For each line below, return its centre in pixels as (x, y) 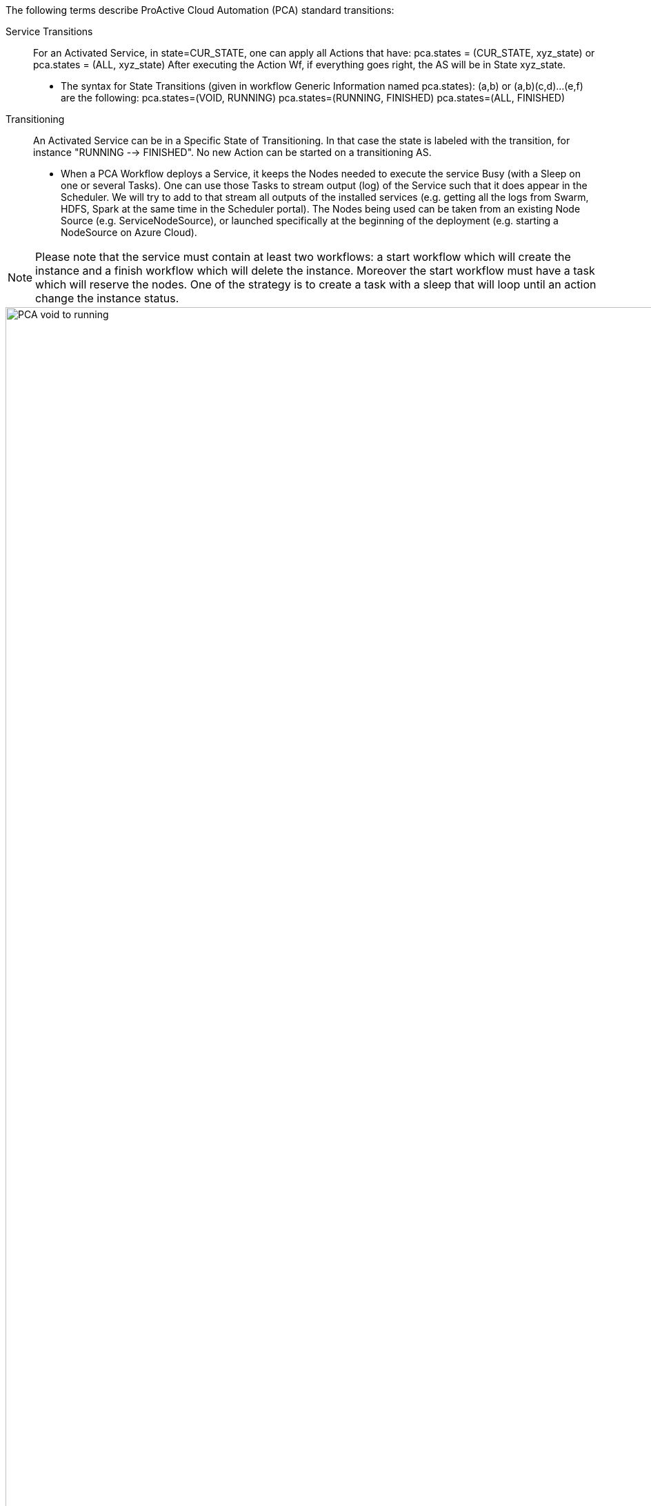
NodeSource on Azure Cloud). (129, 232)
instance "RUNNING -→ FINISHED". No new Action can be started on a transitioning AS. (232, 152)
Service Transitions (49, 31)
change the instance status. (107, 298)
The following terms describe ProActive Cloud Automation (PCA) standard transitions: (200, 10)
